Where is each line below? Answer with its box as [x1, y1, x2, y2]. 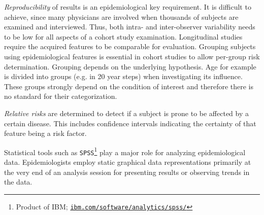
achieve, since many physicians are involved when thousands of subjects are [4, 11, 239, 22]
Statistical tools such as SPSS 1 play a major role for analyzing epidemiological [4, 145, 246, 157]
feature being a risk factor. [4, 128, 87, 138]
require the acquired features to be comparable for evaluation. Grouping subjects [4, 41, 256, 52]
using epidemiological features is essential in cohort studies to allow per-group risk [4, 51, 260, 61]
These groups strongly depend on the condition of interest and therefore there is [4, 81, 254, 91]
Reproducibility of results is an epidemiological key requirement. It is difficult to [4, 2, 251, 12]
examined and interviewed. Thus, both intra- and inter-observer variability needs [4, 21, 255, 32]
